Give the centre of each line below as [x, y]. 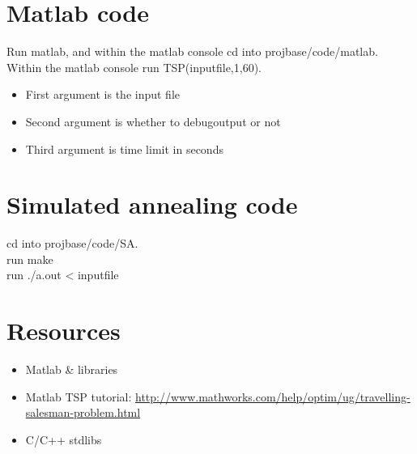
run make [30, 259]
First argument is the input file [103, 94]
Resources [64, 331]
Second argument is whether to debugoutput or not [153, 121]
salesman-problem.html [83, 412]
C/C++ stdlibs [64, 439]
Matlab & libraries [72, 369]
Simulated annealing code [152, 204]
